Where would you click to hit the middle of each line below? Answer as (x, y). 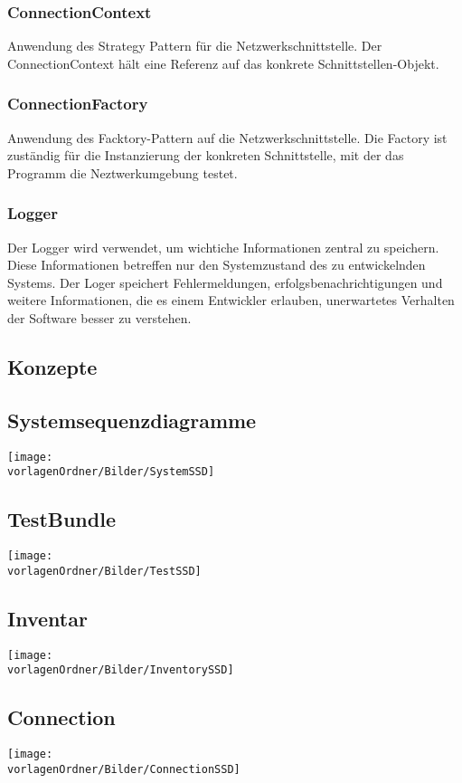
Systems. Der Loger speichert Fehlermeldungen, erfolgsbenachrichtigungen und (225, 282)
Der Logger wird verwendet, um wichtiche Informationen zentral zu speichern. (223, 247)
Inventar (47, 618)
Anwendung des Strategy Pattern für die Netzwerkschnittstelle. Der (195, 46)
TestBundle (61, 519)
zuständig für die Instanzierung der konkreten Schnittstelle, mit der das (206, 155)
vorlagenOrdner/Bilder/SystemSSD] (111, 472)
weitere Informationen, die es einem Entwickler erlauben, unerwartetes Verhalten (231, 300)
